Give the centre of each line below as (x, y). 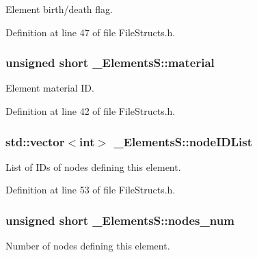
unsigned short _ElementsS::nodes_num (120, 220)
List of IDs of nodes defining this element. (93, 166)
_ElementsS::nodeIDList (183, 141)
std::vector (35, 141)
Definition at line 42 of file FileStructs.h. (91, 111)
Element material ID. (50, 88)
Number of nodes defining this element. (88, 246)
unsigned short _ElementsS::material (110, 63)
